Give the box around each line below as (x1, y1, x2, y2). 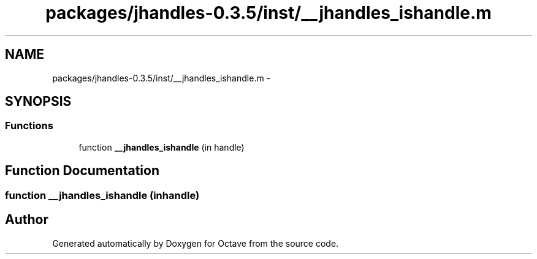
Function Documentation (5, 163, 159, 179)
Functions (5, 119, 53, 132)
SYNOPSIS (5, 94, 72, 110)
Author (5, 212, 48, 228)
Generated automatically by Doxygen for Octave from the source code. (52, 238, 339, 249)
